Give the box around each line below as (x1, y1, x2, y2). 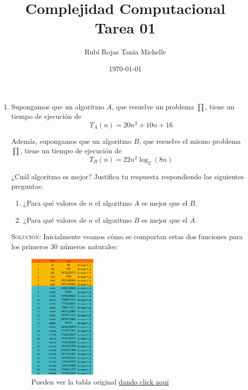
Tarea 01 (95, 17, 156, 38)
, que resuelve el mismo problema (139, 135, 241, 146)
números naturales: (60, 241, 118, 251)
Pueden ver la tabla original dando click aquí (31, 377, 169, 387)
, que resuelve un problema (112, 101, 194, 111)
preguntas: (11, 181, 43, 191)
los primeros (11, 241, 48, 251)
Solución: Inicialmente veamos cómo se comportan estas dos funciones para (11, 231, 243, 242)
